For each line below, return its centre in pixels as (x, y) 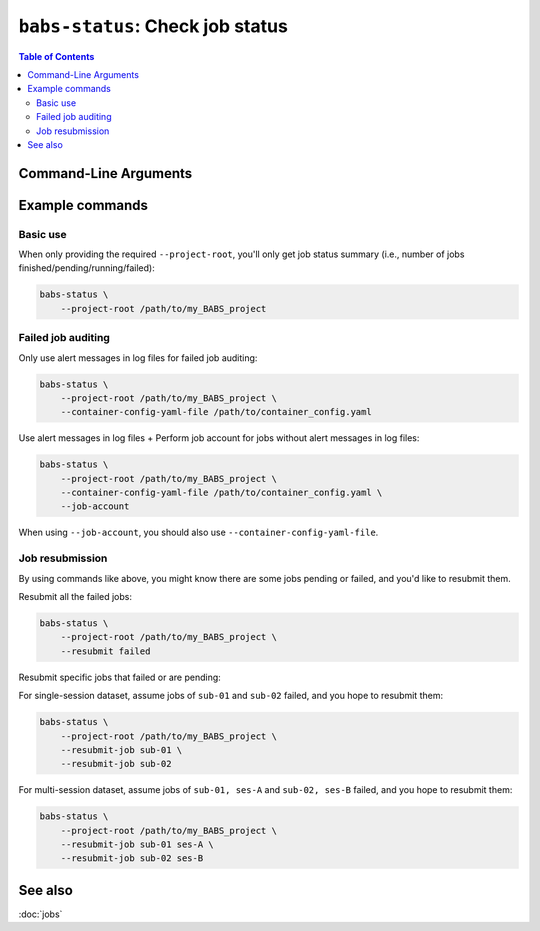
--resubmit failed (105, 651)
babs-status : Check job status (153, 26)
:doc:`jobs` (40, 914)
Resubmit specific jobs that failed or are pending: (120, 677)
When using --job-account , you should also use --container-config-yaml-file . (198, 532)
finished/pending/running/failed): (86, 268)
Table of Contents (56, 56)
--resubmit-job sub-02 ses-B (132, 858)
